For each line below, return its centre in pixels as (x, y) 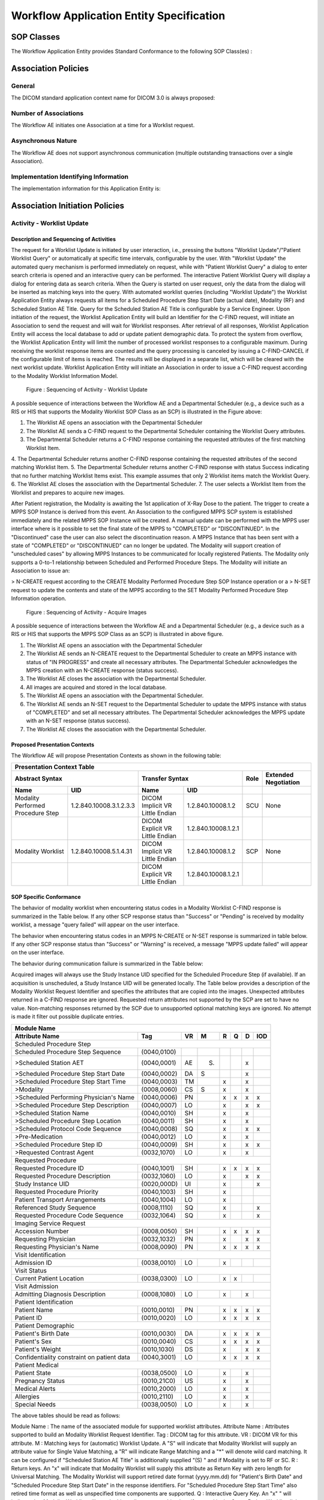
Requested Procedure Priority (57, 1192)
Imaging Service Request (50, 1223)
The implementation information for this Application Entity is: (86, 188)
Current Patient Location (49, 1278)
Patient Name (34, 1310)
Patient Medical (37, 1365)
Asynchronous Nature (44, 141)
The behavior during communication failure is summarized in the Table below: (107, 964)
